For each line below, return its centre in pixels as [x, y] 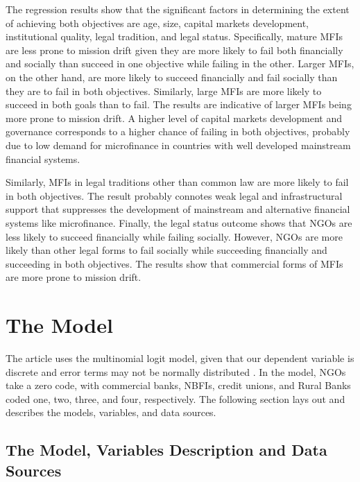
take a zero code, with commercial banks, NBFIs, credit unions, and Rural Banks [178, 385]
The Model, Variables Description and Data [166, 450]
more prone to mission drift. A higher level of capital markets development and [174, 118]
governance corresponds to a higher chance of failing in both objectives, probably [178, 131]
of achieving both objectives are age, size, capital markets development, [157, 23]
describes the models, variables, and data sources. [111, 412]
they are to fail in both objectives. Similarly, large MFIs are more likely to [164, 91]
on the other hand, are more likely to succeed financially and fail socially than [172, 77]
